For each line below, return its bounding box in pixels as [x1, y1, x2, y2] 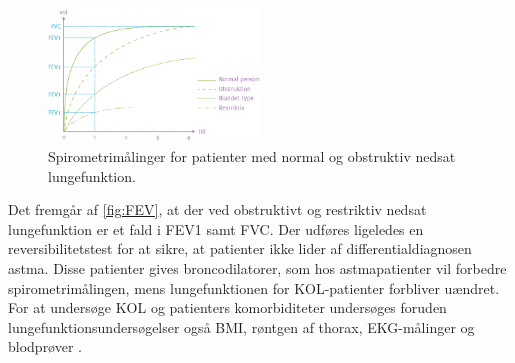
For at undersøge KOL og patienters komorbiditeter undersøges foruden [8, 297, 447, 318]
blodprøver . [8, 336, 83, 357]
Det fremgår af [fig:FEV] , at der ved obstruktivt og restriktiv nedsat [8, 199, 427, 220]
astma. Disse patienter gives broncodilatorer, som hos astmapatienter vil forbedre [8, 258, 507, 279]
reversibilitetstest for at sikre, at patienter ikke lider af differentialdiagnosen [8, 238, 472, 259]
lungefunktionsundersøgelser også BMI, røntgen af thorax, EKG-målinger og [8, 316, 475, 337]
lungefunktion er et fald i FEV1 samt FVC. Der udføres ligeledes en [8, 218, 424, 239]
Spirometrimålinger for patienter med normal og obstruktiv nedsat [48, 146, 456, 167]
